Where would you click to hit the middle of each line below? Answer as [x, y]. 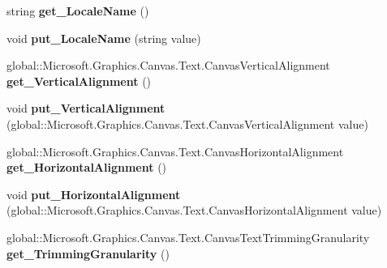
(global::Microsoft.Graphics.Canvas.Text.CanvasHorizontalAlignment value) [194, 210]
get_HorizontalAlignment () [87, 167]
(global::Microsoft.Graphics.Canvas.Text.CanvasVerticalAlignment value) [187, 123]
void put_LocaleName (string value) [104, 38]
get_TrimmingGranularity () [88, 253]
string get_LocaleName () [78, 11]
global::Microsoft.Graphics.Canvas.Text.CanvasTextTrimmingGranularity [188, 237]
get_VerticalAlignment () [79, 81]
